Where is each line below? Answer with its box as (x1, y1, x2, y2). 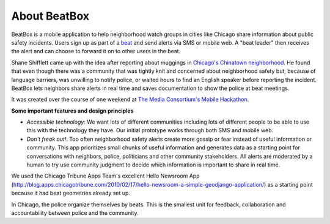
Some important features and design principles (11, 107, 134, 114)
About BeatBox (11, 9, 90, 23)
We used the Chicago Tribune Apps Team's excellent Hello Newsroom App (11, 172, 200, 180)
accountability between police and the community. (11, 209, 139, 217)
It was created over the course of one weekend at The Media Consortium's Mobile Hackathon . (11, 95, 249, 103)
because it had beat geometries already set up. (11, 190, 131, 197)
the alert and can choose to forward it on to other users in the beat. (11, 48, 181, 55)
